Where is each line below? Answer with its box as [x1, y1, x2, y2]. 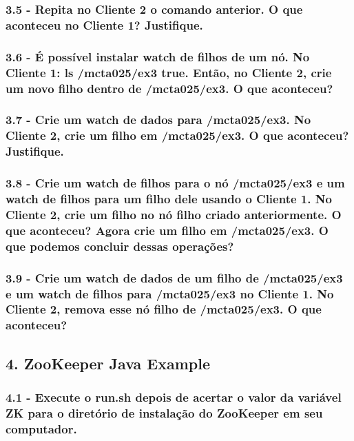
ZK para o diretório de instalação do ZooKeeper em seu [6, 404, 323, 421]
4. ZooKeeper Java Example [6, 352, 211, 373]
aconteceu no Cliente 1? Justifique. [6, 16, 203, 33]
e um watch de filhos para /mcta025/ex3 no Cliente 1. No [6, 285, 334, 302]
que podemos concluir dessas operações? [6, 237, 234, 254]
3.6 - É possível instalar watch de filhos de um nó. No [6, 48, 310, 65]
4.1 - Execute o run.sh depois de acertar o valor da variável [6, 388, 342, 405]
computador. [6, 420, 77, 437]
